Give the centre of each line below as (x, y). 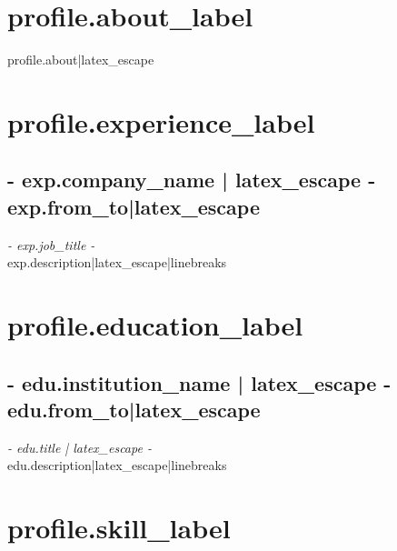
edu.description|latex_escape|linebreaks (117, 465)
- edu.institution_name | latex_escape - (199, 382)
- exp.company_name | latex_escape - (192, 180)
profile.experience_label (161, 121)
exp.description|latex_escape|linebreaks (117, 262)
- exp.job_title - (51, 244)
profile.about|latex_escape (81, 60)
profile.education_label (155, 325)
